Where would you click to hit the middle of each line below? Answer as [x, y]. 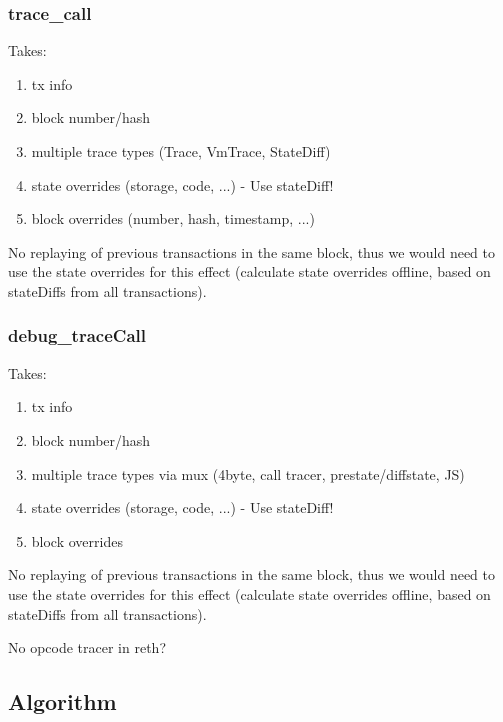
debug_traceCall [77, 335]
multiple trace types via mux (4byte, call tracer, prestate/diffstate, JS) [248, 473]
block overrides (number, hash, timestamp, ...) [173, 218]
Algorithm [62, 701]
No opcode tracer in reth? [87, 647]
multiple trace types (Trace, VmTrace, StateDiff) [181, 151]
